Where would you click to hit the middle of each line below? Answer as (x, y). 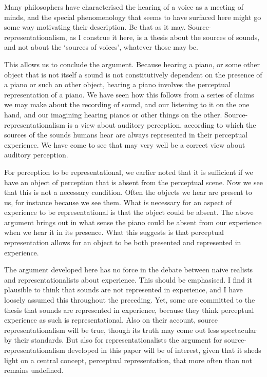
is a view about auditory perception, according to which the (162, 124)
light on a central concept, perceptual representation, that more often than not (128, 360)
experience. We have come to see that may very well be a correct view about (125, 144)
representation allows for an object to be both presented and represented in (123, 242)
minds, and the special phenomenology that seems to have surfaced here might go (133, 17)
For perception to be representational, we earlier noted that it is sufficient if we (129, 172)
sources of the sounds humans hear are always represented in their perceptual (126, 135)
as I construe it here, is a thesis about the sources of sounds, (165, 37)
